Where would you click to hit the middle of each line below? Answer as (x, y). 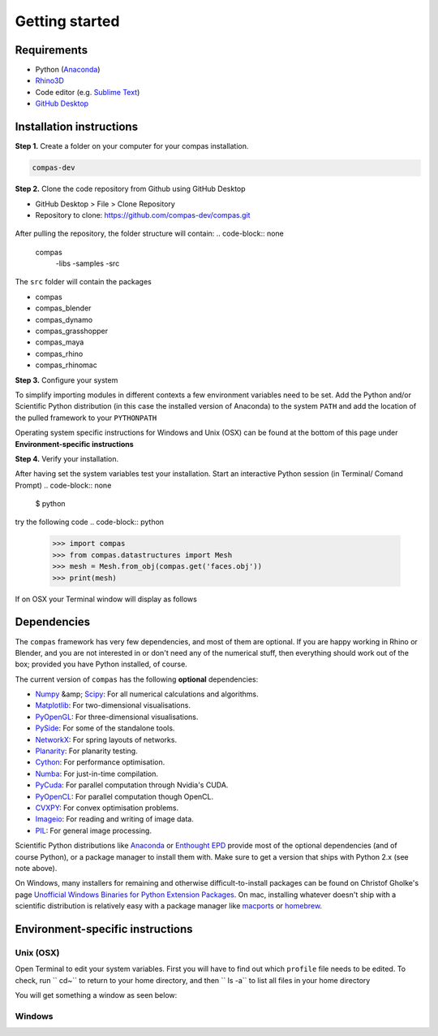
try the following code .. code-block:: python (90, 522)
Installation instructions (76, 127)
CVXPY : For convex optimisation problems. (107, 808)
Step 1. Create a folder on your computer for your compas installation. (132, 146)
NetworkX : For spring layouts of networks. (106, 739)
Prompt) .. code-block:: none (63, 485)
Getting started (67, 21)
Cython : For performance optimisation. (100, 762)
